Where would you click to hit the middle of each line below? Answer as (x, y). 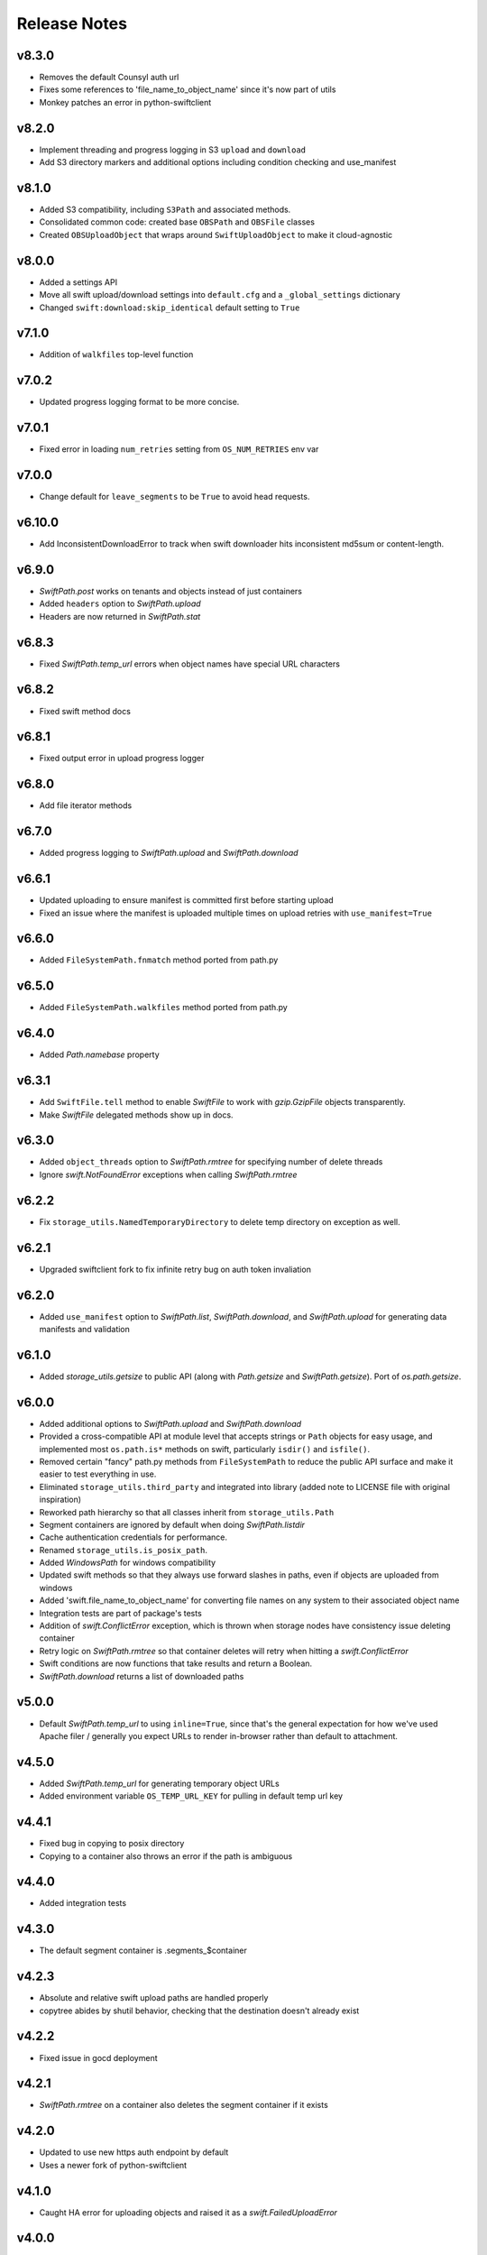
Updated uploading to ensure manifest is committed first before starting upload (186, 900)
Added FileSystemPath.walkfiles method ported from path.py (163, 1008)
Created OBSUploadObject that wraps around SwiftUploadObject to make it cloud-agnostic (216, 235)
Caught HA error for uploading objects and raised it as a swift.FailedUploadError (188, 2212)
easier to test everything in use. (98, 1474)
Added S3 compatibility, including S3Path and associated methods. (165, 210)
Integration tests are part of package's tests (120, 1613)
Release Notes (72, 23)
